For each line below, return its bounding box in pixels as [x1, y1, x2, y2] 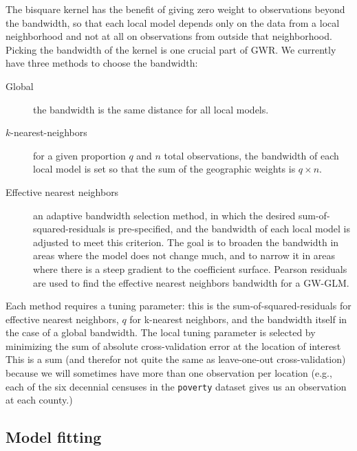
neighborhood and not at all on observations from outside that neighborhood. [6, 29, 332, 43]
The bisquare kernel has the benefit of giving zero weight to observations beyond [6, 2, 345, 16]
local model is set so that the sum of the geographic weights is [33, 162, 296, 176]
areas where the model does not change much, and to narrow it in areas [33, 248, 336, 263]
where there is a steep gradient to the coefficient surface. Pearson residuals [33, 261, 347, 276]
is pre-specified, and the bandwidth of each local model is [108, 221, 351, 236]
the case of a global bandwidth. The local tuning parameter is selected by [6, 325, 316, 340]
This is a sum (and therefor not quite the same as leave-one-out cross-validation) [6, 352, 346, 366]
